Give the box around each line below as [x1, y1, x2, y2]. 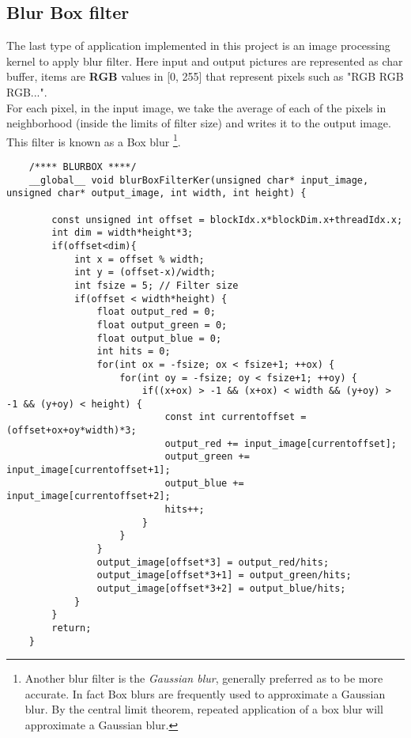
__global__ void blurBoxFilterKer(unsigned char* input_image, [28, 174, 369, 186]
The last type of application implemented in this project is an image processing [6, 37, 390, 54]
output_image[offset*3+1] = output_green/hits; [96, 570, 352, 581]
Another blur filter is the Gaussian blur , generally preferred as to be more [25, 670, 383, 687]
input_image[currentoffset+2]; [6, 490, 171, 502]
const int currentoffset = [164, 411, 307, 423]
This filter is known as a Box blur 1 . [6, 131, 181, 149]
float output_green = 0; [96, 319, 228, 331]
